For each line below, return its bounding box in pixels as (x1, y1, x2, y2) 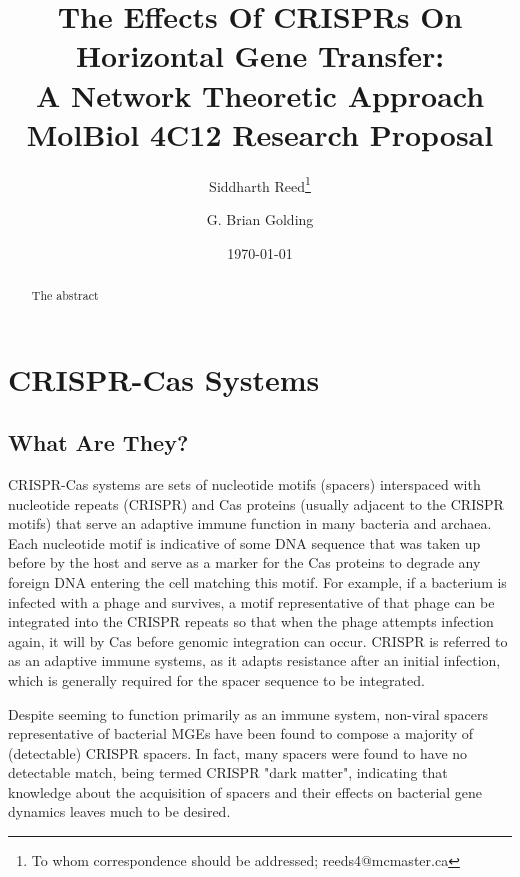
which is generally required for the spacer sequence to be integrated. (8, 669, 425, 690)
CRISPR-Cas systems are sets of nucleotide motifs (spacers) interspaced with (8, 473, 481, 494)
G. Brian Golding (206, 208, 314, 229)
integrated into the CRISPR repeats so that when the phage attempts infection (8, 611, 494, 632)
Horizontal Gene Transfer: (75, 35, 445, 76)
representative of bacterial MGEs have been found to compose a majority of (8, 723, 474, 744)
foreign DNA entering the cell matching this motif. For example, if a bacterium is (8, 571, 507, 592)
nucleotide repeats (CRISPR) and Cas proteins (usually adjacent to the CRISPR (8, 493, 504, 514)
